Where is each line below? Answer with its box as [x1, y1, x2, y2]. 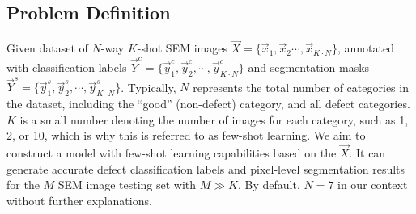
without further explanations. [6, 191, 152, 208]
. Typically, [121, 78, 176, 95]
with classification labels [6, 58, 127, 75]
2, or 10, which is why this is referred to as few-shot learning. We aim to [6, 127, 366, 144]
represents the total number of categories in [193, 78, 409, 95]
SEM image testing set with [57, 176, 197, 193]
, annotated [337, 40, 394, 57]
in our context [337, 176, 408, 193]
